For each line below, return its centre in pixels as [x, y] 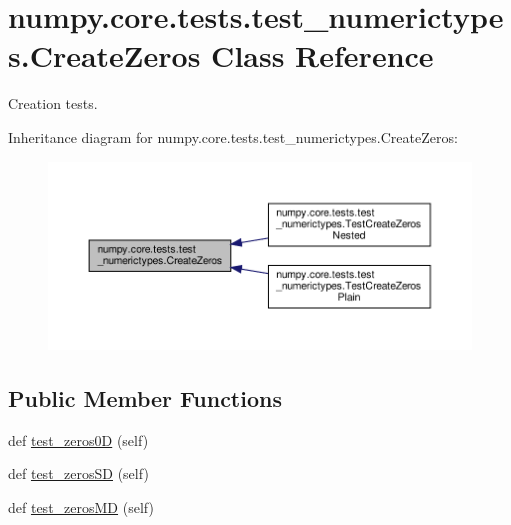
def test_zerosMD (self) [81, 506]
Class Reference [322, 55]
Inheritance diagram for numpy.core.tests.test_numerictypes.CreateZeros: [233, 136]
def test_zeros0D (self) [78, 439]
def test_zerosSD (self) [78, 473]
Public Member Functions [145, 397]
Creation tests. [53, 103]
